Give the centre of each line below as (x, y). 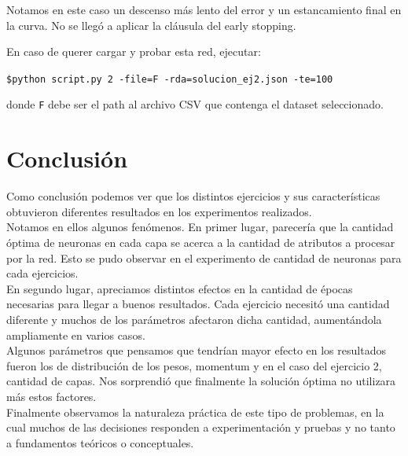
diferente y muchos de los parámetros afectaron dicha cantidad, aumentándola (194, 319)
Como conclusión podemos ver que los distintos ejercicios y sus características (193, 196)
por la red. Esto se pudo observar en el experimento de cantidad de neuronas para (204, 257)
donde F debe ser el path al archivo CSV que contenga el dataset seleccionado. (195, 104)
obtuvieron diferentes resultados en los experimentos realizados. (159, 211)
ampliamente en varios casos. (76, 335)
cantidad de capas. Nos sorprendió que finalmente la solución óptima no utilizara (201, 381)
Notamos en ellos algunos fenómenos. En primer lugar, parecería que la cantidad (200, 227)
